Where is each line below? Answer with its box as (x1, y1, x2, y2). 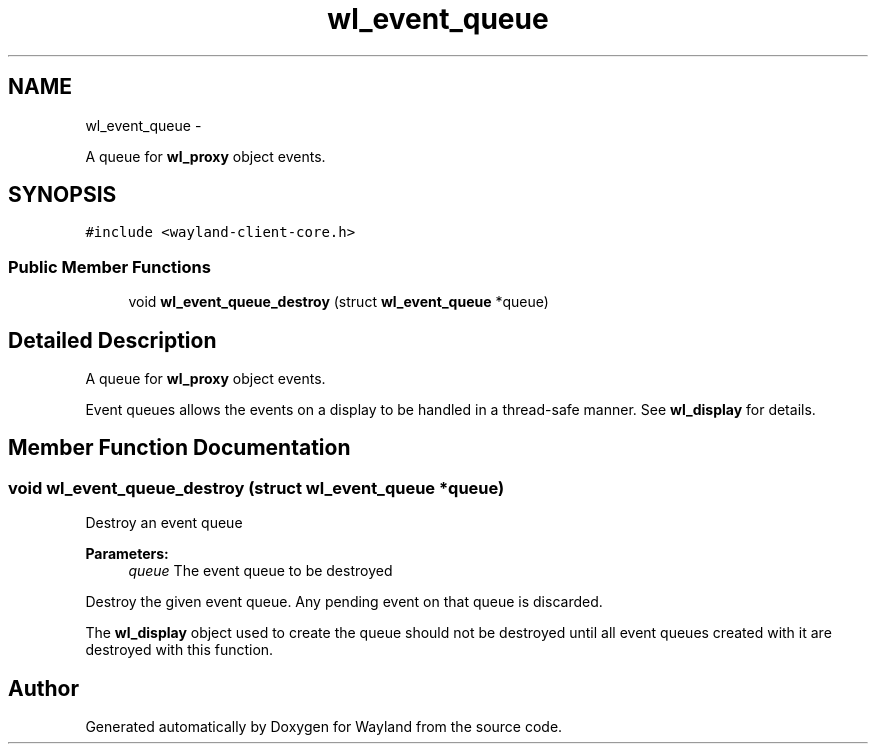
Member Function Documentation (8, 435, 351, 461)
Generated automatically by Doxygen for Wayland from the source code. (85, 718, 563, 736)
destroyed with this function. (85, 641, 274, 659)
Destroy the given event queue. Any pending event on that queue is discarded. (85, 593, 603, 611)
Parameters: (85, 545, 169, 563)
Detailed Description (8, 327, 217, 353)
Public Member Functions (8, 256, 211, 277)
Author (8, 675, 79, 701)
